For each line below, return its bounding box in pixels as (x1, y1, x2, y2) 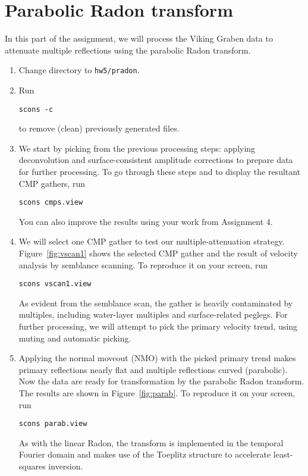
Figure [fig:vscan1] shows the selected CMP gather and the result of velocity (18, 247, 298, 259)
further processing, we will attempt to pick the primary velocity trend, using (18, 320, 298, 333)
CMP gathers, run (18, 177, 85, 189)
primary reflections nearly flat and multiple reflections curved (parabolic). (18, 363, 288, 375)
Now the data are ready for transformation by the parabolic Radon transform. (18, 375, 304, 387)
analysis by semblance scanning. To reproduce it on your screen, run (18, 258, 268, 271)
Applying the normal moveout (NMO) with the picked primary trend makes (18, 352, 296, 364)
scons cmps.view (18, 198, 83, 207)
